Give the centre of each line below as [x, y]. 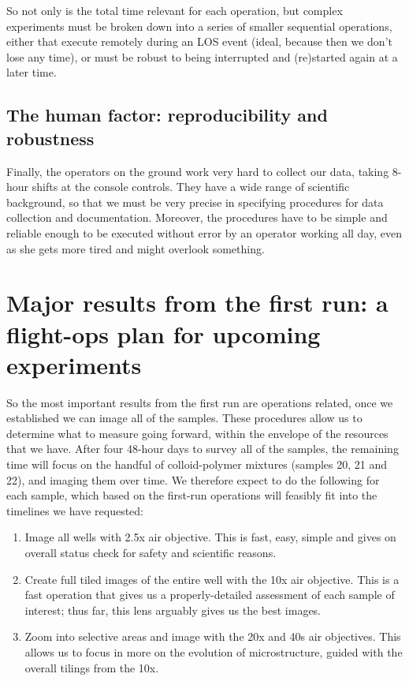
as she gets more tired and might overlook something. [136, 248]
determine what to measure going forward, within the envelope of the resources [197, 433]
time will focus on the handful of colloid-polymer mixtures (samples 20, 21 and [197, 464]
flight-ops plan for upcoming [164, 333]
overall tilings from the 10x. [92, 667]
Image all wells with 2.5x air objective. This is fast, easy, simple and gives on [210, 537]
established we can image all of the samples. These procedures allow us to [184, 418]
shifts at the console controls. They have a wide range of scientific [191, 187]
